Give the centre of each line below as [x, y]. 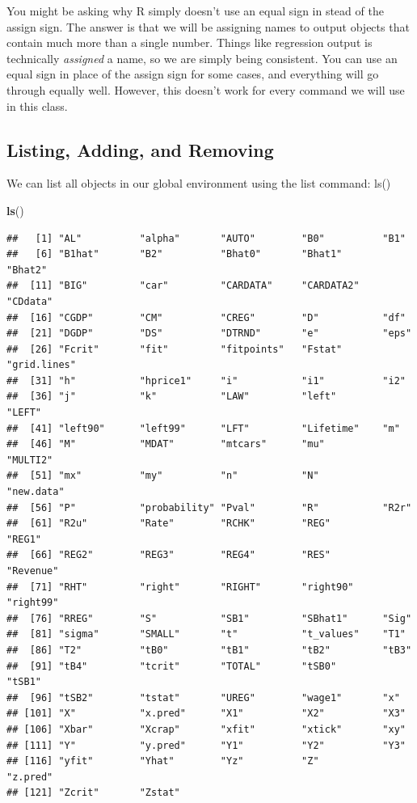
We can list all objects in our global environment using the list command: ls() [199, 183]
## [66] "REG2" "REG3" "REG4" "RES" [168, 555]
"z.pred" [30, 777]
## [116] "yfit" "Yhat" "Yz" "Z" [163, 761]
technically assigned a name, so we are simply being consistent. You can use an [202, 58]
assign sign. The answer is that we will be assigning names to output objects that [208, 26]
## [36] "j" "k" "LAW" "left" [172, 397]
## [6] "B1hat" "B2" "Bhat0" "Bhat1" [175, 254]
